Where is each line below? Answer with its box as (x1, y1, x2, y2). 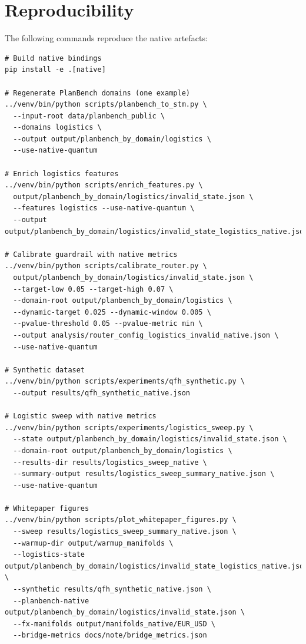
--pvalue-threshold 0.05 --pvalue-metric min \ (13, 319, 203, 328)
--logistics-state (13, 550, 85, 559)
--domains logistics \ (13, 123, 102, 132)
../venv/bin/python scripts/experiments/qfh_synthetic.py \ (5, 377, 245, 386)
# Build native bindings (5, 54, 102, 62)
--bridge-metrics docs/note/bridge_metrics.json (13, 631, 207, 640)
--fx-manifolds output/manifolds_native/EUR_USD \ (13, 619, 215, 628)
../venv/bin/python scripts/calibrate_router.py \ (5, 262, 207, 270)
